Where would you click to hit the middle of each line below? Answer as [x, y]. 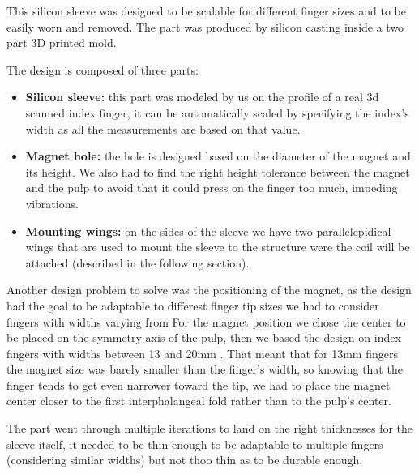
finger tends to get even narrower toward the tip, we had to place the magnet [199, 384]
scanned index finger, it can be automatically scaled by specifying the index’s [217, 112]
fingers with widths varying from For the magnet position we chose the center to [206, 321]
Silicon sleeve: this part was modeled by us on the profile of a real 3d [202, 97]
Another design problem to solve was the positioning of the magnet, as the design [209, 290]
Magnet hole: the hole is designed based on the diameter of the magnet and [218, 156]
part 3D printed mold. [62, 43]
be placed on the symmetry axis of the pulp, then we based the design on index [204, 337]
